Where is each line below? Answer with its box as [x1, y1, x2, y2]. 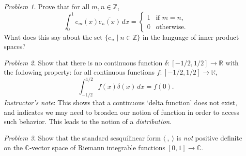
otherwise [155, 23, 184, 31]
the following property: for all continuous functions [4, 67, 155, 77]
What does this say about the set [4, 31, 103, 42]
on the [4, 142, 23, 152]
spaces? [4, 41, 26, 51]
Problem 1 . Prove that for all [4, 1, 90, 11]
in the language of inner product [142, 31, 239, 42]
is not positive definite [176, 133, 243, 143]
